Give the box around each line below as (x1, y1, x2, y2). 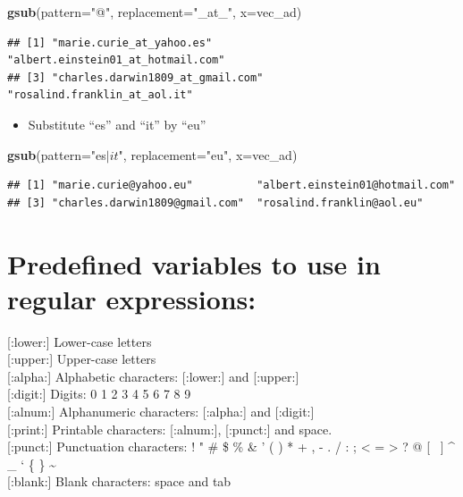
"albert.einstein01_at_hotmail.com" (7, 54, 225, 67)
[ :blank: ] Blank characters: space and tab (7, 472, 231, 491)
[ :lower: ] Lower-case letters (7, 332, 152, 350)
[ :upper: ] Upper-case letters (7, 350, 156, 368)
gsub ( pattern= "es (7, 145, 106, 164)
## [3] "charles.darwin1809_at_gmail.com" (7, 71, 264, 84)
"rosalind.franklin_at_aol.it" (7, 88, 193, 102)
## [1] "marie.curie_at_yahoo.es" (7, 36, 213, 49)
